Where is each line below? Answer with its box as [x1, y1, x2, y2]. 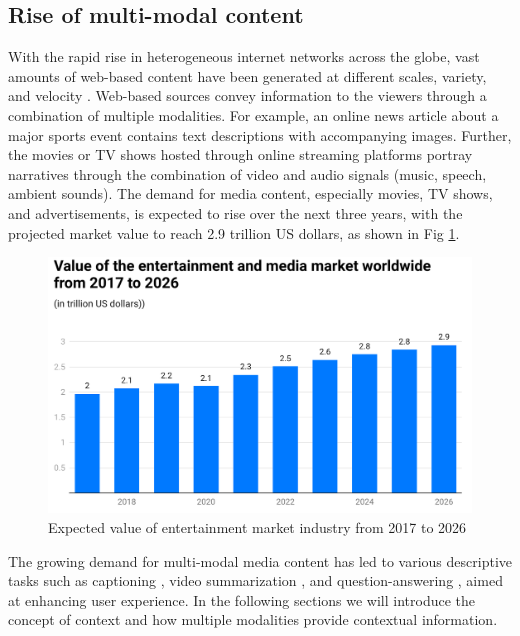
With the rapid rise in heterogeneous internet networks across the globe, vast [8, 46, 480, 67]
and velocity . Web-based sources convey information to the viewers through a [8, 85, 487, 106]
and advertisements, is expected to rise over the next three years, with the [8, 202, 463, 223]
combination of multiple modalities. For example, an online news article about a [8, 104, 499, 125]
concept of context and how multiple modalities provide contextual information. [8, 609, 498, 630]
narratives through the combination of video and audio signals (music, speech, [8, 163, 487, 184]
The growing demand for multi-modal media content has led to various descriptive [8, 550, 512, 571]
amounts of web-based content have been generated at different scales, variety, [8, 65, 487, 86]
